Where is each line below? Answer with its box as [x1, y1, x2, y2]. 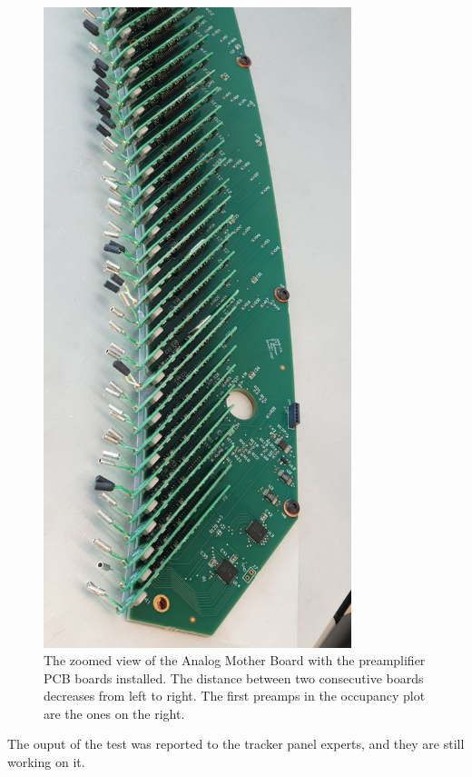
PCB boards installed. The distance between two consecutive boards [44, 668, 424, 687]
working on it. [7, 752, 85, 772]
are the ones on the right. [44, 703, 185, 722]
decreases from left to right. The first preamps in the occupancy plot [44, 686, 426, 705]
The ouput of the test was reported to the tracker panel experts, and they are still [7, 734, 465, 753]
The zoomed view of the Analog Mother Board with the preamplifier [44, 651, 426, 670]
